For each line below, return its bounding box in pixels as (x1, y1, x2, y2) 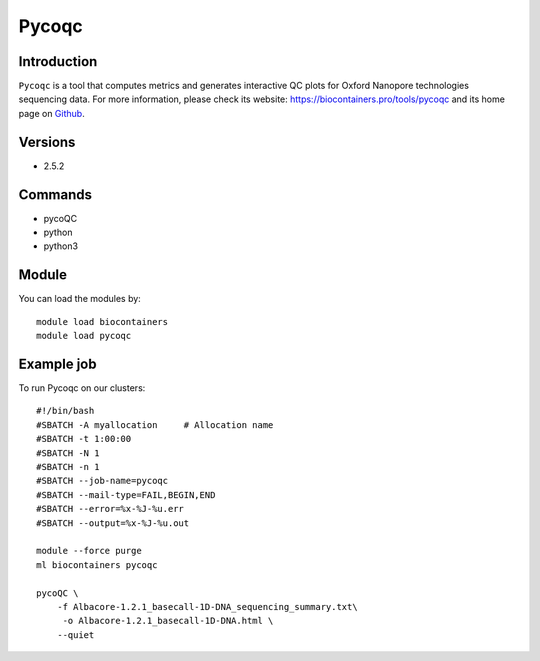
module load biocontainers (36, 316, 169, 327)
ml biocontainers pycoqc (36, 559, 158, 570)
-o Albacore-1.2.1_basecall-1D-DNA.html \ (62, 615, 274, 627)
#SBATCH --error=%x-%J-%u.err (36, 503, 185, 515)
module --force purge (36, 545, 142, 557)
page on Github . (18, 107, 85, 119)
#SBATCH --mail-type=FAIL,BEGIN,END (36, 489, 216, 500)
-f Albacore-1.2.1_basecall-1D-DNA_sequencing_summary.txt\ (56, 601, 359, 612)
